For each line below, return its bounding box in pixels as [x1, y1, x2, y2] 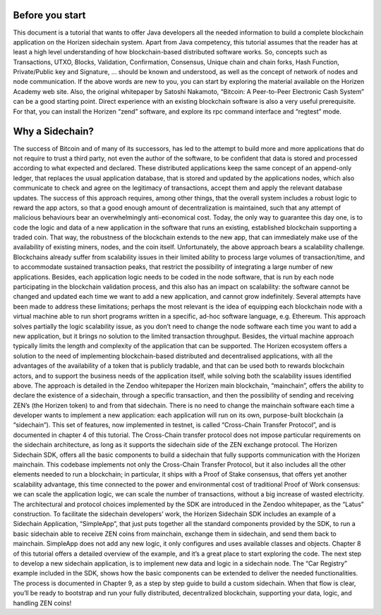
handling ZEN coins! [13, 599, 72, 607]
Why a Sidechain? [13, 126, 95, 138]
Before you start [13, 9, 86, 21]
